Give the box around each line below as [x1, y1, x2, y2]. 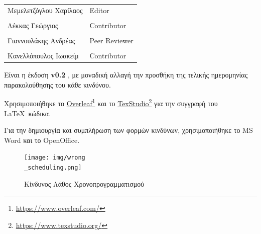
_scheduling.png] [24, 164, 82, 171]
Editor [89, 5, 109, 15]
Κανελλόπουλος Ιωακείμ [8, 50, 79, 61]
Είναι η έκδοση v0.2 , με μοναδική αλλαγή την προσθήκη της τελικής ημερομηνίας [4, 69, 248, 80]
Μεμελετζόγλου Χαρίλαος [8, 5, 83, 15]
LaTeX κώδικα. [4, 108, 51, 118]
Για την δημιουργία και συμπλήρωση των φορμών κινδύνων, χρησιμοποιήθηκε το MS [4, 125, 253, 135]
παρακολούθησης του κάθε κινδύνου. [4, 79, 111, 90]
